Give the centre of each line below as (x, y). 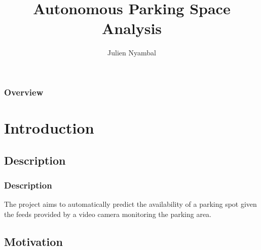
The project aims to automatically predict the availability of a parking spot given (130, 204)
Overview (24, 92)
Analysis (132, 28)
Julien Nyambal (132, 53)
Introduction (49, 128)
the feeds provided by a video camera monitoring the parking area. (108, 214)
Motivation (33, 241)
